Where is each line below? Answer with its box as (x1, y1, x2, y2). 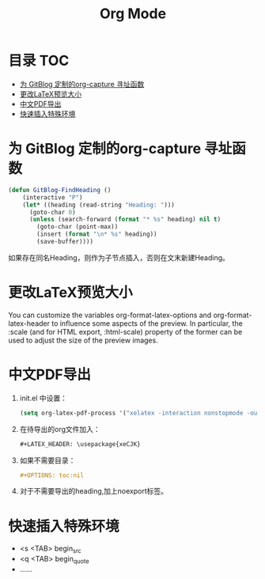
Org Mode (99, 5, 167, 23)
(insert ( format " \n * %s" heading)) (36, 230, 157, 238)
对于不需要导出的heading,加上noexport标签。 (19, 486, 168, 496)
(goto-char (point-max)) (36, 223, 119, 231)
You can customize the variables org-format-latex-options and (8, 310, 212, 320)
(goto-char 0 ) (28, 208, 77, 216)
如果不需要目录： (19, 456, 76, 465)
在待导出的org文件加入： (19, 424, 100, 433)
